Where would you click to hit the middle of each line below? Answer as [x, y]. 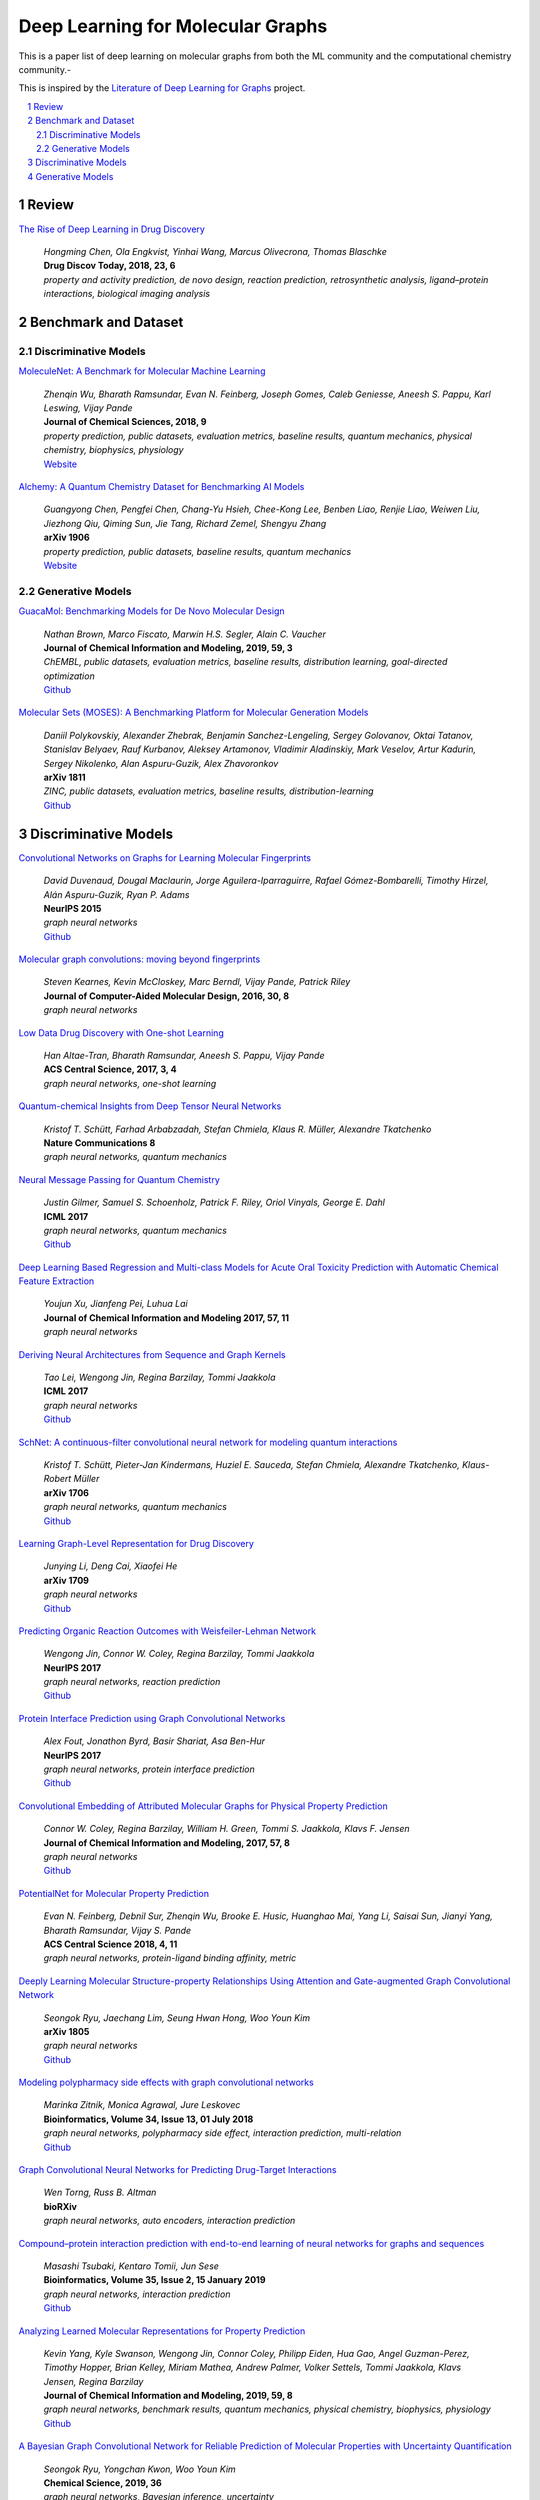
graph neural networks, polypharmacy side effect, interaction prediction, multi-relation [222, 2133]
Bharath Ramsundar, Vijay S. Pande [117, 1930]
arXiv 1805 [66, 2031]
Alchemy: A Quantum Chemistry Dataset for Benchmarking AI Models [161, 487]
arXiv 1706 [66, 1492]
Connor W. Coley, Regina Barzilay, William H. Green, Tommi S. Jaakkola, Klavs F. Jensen [226, 1829]
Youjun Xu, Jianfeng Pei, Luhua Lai [116, 1304]
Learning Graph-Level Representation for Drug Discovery [136, 1543]
